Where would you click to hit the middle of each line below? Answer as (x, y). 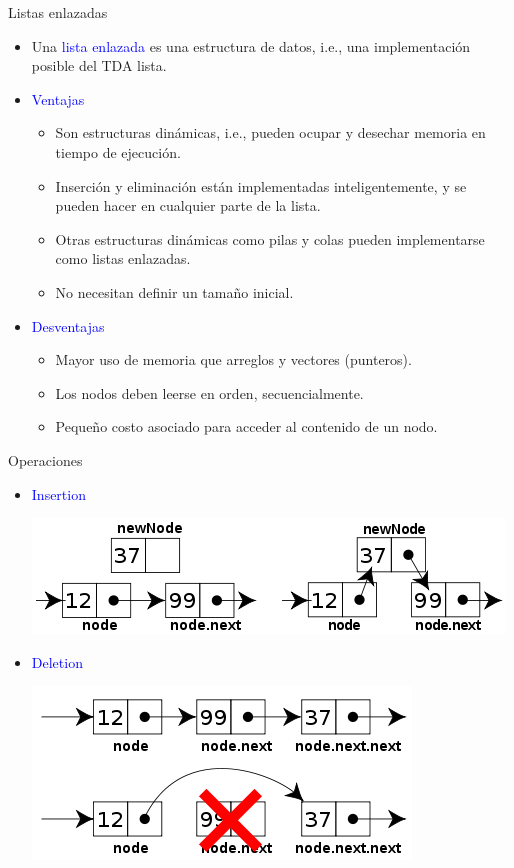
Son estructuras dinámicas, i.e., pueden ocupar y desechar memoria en (270, 132)
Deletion (57, 661)
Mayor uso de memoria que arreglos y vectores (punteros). (233, 359)
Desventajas (68, 325)
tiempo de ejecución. (118, 151)
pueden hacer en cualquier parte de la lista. (188, 205)
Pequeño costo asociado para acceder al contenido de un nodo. (246, 426)
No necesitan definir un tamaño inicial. (174, 291)
